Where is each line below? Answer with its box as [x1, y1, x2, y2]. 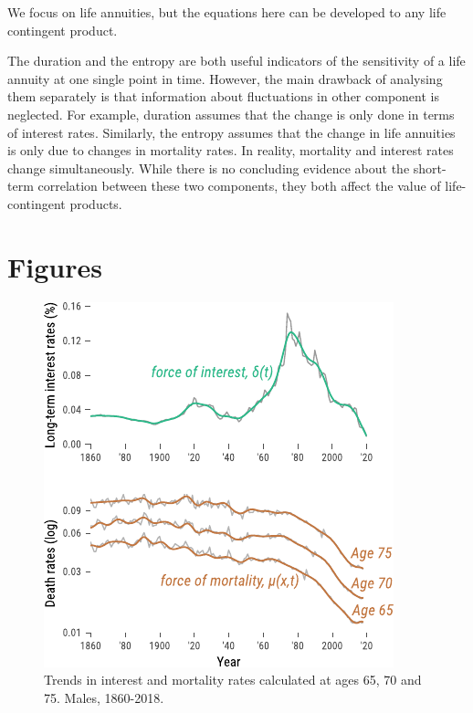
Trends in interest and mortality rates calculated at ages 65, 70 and [44, 670, 422, 689]
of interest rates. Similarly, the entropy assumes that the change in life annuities [7, 122, 456, 142]
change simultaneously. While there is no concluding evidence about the [7, 158, 410, 177]
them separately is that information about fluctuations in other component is [7, 87, 439, 106]
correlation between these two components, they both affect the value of [37, 176, 441, 195]
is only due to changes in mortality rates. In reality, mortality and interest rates [7, 141, 454, 160]
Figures [7, 247, 102, 285]
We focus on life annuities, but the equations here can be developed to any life [7, 3, 447, 21]
